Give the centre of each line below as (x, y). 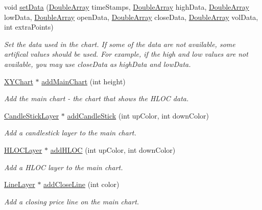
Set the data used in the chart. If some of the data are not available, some (120, 44)
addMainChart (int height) (84, 81)
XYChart (19, 81)
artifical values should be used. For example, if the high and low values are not (126, 54)
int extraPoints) (29, 27)
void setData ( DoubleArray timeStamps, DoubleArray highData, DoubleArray (127, 7)
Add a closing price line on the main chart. (72, 201)
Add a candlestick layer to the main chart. (70, 133)
